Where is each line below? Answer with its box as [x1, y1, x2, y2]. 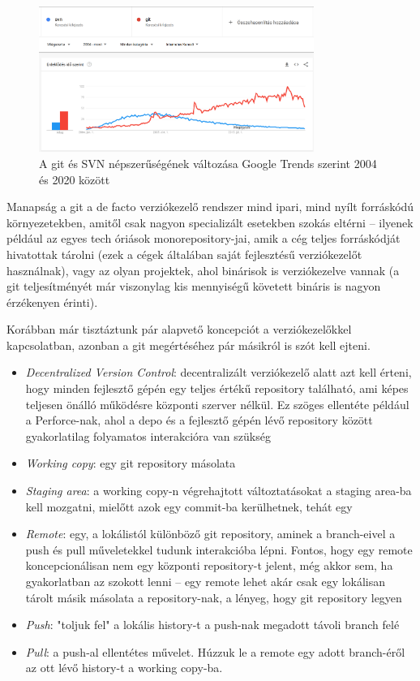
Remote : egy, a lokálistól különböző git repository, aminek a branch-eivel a [25, 525, 396, 542]
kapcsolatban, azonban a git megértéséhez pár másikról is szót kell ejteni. [6, 336, 371, 353]
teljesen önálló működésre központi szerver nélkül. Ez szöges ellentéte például [25, 395, 409, 412]
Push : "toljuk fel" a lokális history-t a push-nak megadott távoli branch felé [25, 616, 400, 633]
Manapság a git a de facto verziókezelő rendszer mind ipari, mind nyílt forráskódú [6, 198, 414, 215]
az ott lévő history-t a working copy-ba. [25, 659, 223, 676]
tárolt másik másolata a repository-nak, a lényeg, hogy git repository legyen [25, 588, 402, 606]
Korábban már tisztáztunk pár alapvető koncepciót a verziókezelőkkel [6, 321, 352, 338]
